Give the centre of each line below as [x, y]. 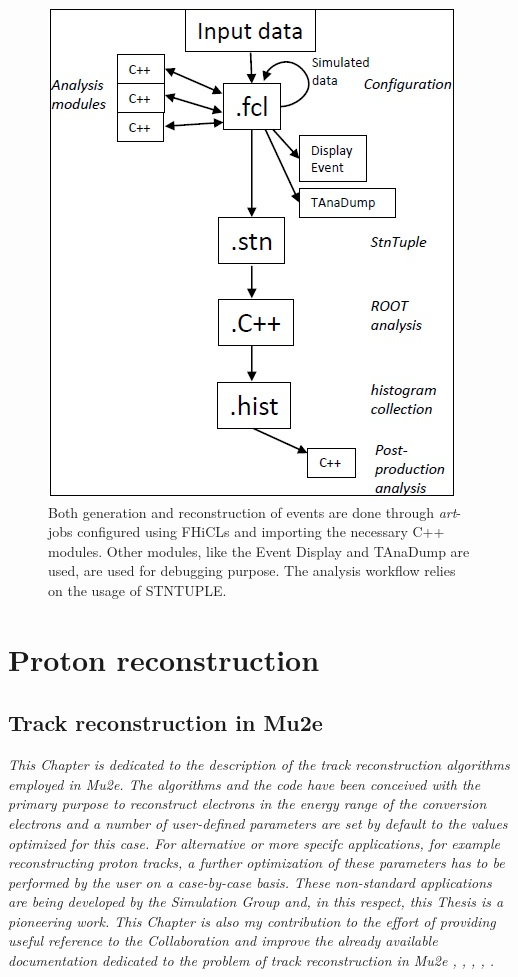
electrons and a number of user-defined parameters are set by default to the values [258, 822]
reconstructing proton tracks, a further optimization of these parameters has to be [256, 862]
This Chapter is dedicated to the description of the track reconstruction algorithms [259, 764]
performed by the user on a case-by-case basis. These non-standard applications [250, 881]
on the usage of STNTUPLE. [137, 589]
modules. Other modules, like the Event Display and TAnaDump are [259, 550]
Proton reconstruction [164, 658]
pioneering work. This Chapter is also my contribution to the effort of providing [252, 920]
